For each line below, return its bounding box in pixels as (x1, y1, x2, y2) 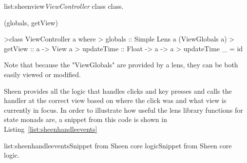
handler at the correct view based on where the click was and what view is (4, 95, 227, 105)
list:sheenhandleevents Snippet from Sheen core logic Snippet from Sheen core (4, 140, 232, 150)
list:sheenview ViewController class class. (4, 1, 124, 11)
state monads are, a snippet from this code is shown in (4, 114, 167, 124)
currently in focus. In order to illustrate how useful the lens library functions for (4, 104, 243, 115)
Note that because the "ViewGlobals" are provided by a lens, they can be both (4, 60, 238, 70)
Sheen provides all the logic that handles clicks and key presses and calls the (4, 85, 232, 96)
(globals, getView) (4, 17, 58, 27)
